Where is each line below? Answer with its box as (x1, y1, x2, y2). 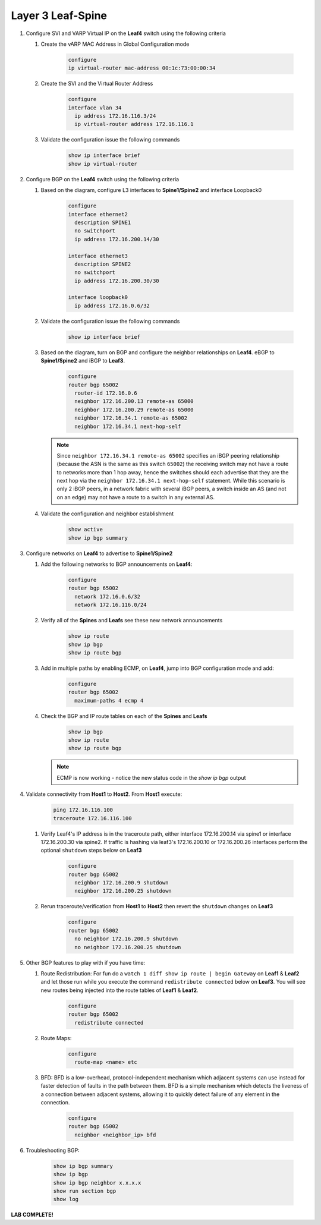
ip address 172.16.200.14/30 (74, 235, 160, 243)
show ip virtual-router (68, 160, 138, 167)
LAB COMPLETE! (11, 1211, 53, 1218)
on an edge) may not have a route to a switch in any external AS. (56, 493, 215, 500)
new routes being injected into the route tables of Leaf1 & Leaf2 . (40, 987, 199, 994)
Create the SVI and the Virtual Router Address (40, 80, 153, 87)
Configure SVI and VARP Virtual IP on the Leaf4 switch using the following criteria (26, 30, 226, 37)
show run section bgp (53, 1188, 117, 1194)
